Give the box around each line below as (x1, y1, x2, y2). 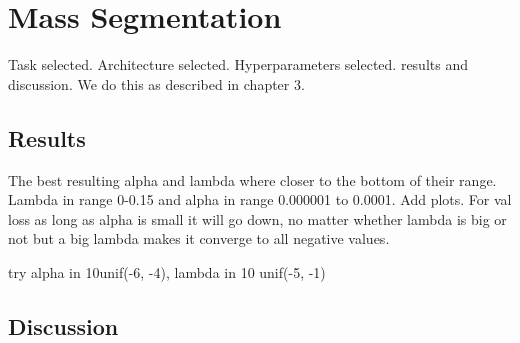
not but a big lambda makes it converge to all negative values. (8, 228, 390, 249)
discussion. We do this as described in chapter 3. (8, 73, 305, 94)
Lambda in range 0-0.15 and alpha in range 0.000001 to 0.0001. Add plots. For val (8, 189, 512, 210)
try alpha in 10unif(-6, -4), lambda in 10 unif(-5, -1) (8, 261, 326, 282)
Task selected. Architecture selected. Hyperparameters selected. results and (8, 54, 468, 75)
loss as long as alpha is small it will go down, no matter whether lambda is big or (8, 208, 507, 229)
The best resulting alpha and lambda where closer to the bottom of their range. (8, 169, 497, 190)
